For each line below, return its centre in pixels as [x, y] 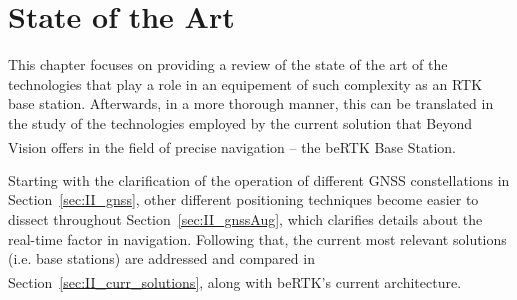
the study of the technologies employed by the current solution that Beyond [240, 122]
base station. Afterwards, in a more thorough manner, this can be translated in [251, 103]
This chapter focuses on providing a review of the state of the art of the [228, 64]
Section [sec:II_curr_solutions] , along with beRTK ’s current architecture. [235, 281]
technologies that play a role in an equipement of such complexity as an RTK [245, 83]
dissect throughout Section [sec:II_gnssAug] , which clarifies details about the [245, 218]
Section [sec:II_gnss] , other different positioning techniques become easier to [243, 199]
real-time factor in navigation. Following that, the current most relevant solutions [257, 238]
